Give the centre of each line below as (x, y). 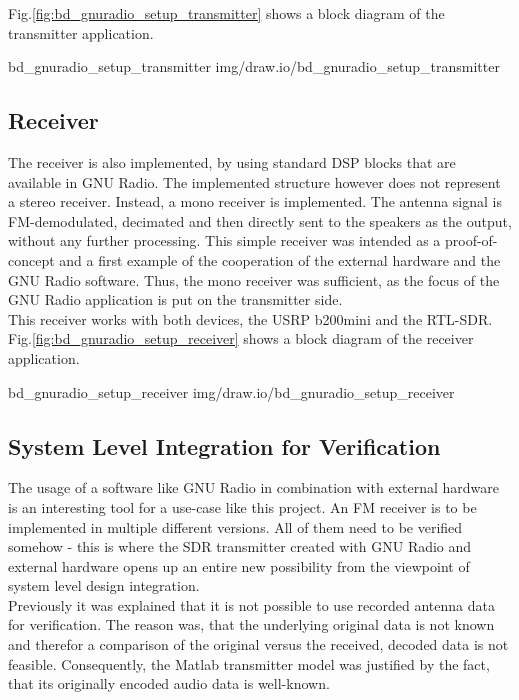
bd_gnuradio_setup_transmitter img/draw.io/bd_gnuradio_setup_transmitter (254, 66)
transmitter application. (81, 32)
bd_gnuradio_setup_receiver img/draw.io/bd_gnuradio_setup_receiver (231, 391)
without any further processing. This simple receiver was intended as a (224, 240)
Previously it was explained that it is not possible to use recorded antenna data (251, 604)
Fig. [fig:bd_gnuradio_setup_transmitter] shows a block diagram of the (226, 13)
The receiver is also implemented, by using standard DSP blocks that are (232, 161)
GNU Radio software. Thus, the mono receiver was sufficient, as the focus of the (254, 279)
